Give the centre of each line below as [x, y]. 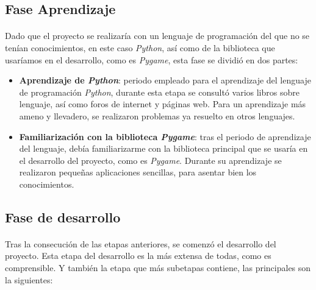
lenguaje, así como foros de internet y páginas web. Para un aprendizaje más [163, 104]
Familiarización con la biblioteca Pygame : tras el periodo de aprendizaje [165, 136]
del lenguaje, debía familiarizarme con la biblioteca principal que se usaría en [163, 148]
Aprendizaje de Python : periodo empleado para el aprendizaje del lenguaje [165, 80]
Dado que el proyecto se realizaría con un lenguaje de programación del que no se [157, 36]
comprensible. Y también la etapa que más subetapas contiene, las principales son [158, 268]
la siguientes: [29, 279]
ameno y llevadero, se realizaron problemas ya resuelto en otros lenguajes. [157, 115]
